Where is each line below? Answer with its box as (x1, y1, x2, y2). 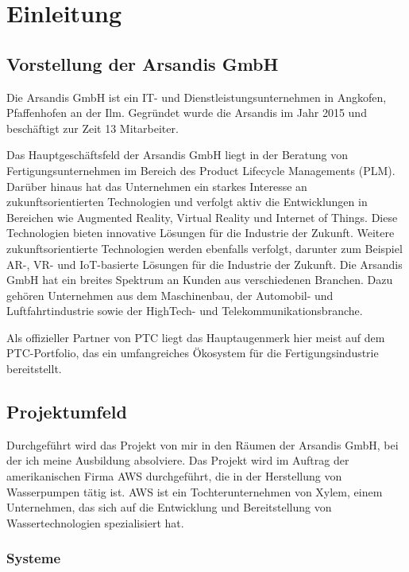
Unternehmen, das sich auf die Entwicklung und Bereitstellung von (6, 499, 332, 516)
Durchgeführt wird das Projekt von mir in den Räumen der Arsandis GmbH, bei (6, 436, 399, 453)
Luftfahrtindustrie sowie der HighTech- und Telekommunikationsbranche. (6, 302, 363, 319)
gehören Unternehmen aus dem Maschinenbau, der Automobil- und (6, 286, 334, 303)
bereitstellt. (6, 360, 62, 377)
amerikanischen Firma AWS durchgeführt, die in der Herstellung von (6, 468, 342, 484)
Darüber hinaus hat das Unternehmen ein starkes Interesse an (6, 177, 307, 194)
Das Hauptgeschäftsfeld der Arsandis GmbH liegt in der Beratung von (6, 146, 348, 163)
